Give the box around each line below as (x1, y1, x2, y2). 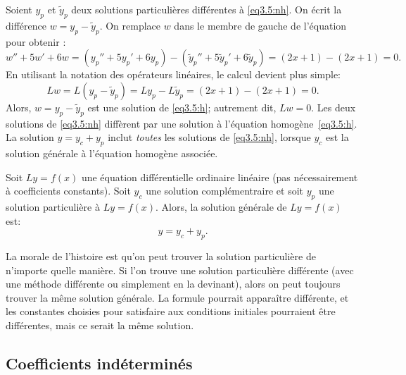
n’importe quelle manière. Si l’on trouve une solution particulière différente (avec (6, 262, 354, 277)
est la (325, 130, 349, 145)
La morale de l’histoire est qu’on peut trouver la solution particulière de (6, 248, 316, 263)
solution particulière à (6, 199, 100, 214)
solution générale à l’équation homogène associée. (6, 145, 218, 160)
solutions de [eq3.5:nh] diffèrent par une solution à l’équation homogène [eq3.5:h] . (6, 116, 357, 130)
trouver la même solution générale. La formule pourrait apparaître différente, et (6, 290, 349, 305)
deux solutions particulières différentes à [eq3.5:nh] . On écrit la (71, 2, 342, 16)
